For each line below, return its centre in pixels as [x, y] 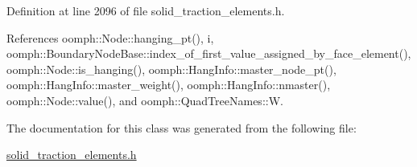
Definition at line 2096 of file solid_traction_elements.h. [146, 10]
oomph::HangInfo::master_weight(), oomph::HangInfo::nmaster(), [169, 85]
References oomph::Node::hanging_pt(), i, [110, 37]
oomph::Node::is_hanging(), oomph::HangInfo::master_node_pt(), [171, 69]
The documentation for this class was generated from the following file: [182, 127]
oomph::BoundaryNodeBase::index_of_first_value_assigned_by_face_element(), [209, 53]
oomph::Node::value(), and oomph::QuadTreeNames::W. [145, 100]
